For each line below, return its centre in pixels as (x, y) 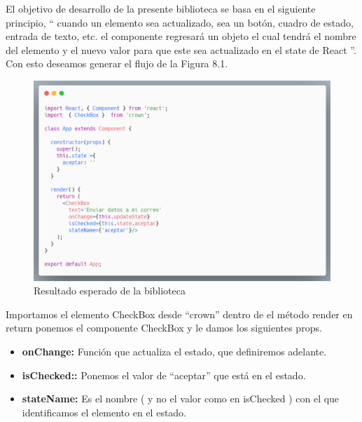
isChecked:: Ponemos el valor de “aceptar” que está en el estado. (164, 375)
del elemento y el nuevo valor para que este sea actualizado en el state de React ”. (181, 49)
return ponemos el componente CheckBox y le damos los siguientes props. (164, 328)
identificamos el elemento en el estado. (104, 412)
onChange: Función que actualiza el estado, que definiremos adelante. (174, 352)
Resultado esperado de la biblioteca (110, 291)
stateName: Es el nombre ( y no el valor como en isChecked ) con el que (181, 399)
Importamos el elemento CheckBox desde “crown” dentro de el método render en (179, 314)
